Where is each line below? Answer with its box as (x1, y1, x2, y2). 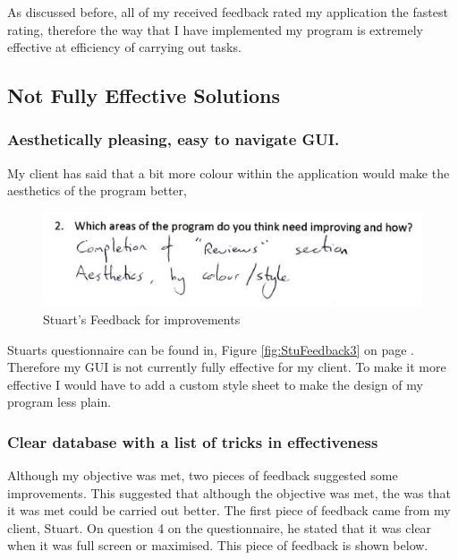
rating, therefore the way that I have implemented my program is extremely (7, 20, 423, 39)
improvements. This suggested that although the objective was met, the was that (7, 483, 451, 502)
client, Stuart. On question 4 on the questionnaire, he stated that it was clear (7, 518, 432, 537)
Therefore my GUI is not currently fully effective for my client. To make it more (7, 358, 446, 376)
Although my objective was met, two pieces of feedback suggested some (7, 466, 398, 485)
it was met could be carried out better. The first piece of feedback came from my (7, 501, 451, 520)
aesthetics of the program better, (7, 181, 187, 200)
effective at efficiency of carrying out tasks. (7, 38, 242, 56)
